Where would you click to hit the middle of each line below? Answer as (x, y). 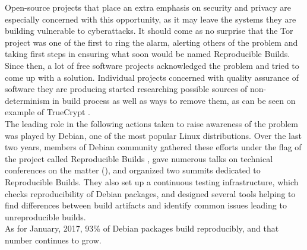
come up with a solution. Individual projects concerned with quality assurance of (152, 77)
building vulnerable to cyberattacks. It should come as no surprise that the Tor (149, 31)
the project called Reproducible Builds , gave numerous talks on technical (139, 158)
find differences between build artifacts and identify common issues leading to (146, 205)
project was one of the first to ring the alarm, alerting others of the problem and (151, 42)
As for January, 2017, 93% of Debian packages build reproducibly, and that (142, 228)
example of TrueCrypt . (48, 112)
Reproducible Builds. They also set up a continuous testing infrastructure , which (152, 181)
